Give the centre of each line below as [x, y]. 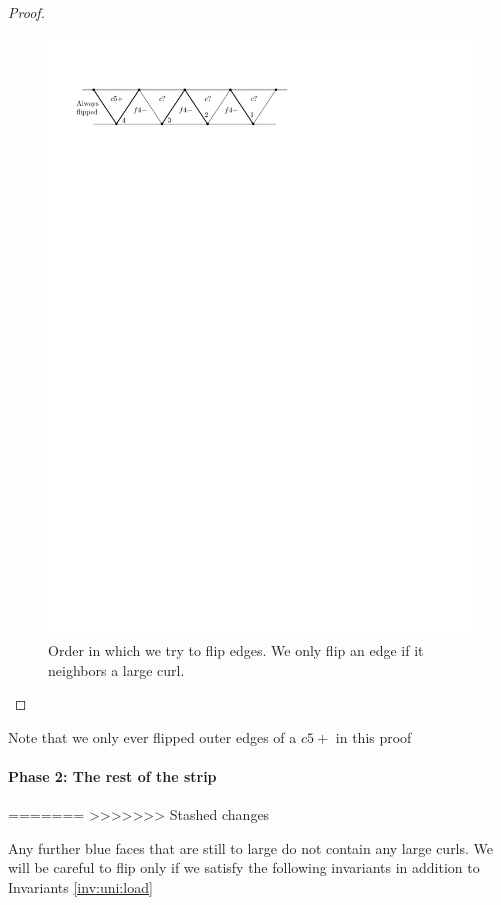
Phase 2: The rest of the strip [112, 776]
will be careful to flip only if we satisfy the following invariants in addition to [244, 867]
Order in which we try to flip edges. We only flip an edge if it [236, 650]
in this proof [373, 736]
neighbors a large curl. [116, 669]
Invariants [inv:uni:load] [80, 887]
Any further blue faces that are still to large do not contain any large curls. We [251, 847]
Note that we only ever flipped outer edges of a [152, 736]
